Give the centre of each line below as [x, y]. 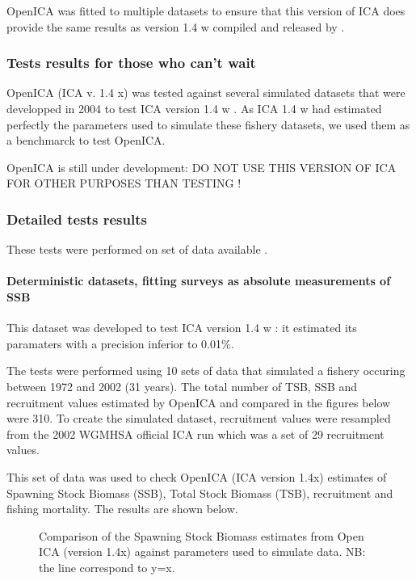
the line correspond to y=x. [107, 567]
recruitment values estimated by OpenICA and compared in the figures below [199, 402]
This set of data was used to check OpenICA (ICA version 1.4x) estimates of [197, 476]
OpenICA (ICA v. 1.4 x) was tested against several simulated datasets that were [206, 93]
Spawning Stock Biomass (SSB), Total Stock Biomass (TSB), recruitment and [200, 493]
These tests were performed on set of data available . [137, 249]
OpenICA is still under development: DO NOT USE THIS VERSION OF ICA [202, 167]
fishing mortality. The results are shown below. [122, 509]
